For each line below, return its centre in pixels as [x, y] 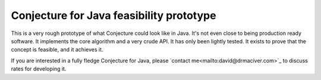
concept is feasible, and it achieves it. [57, 50]
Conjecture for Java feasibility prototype [114, 15]
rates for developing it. [39, 69]
